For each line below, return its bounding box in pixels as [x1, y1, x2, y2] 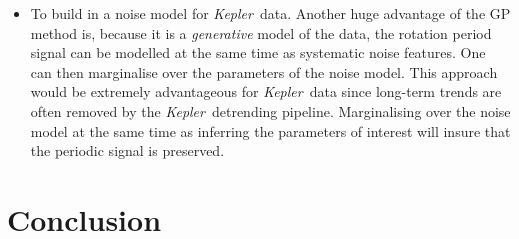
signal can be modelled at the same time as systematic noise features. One [30, 42, 486, 63]
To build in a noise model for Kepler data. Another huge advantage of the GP [30, 3, 511, 23]
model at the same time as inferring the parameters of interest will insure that [30, 120, 511, 141]
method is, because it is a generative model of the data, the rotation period [30, 22, 492, 43]
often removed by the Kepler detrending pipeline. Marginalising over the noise [30, 100, 511, 121]
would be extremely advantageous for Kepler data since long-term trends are [30, 81, 502, 102]
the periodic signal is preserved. [30, 140, 225, 161]
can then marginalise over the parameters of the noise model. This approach [30, 61, 498, 82]
